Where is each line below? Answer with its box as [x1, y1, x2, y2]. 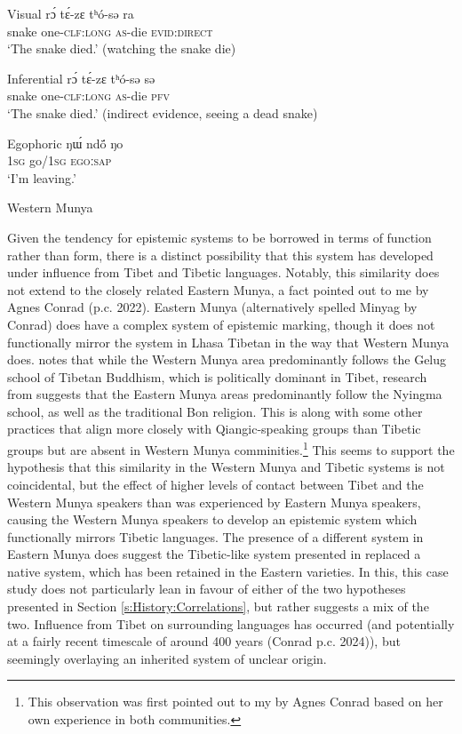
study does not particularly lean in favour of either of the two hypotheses [7, 579, 406, 598]
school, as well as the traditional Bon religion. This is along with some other [7, 402, 423, 420]
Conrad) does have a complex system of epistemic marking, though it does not [7, 315, 435, 333]
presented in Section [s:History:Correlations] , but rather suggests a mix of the [7, 597, 429, 616]
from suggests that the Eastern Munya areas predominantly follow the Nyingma [7, 385, 442, 403]
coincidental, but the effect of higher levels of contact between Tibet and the [7, 475, 424, 493]
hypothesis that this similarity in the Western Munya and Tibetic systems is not [7, 458, 445, 476]
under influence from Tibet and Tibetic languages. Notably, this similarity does [7, 263, 440, 282]
